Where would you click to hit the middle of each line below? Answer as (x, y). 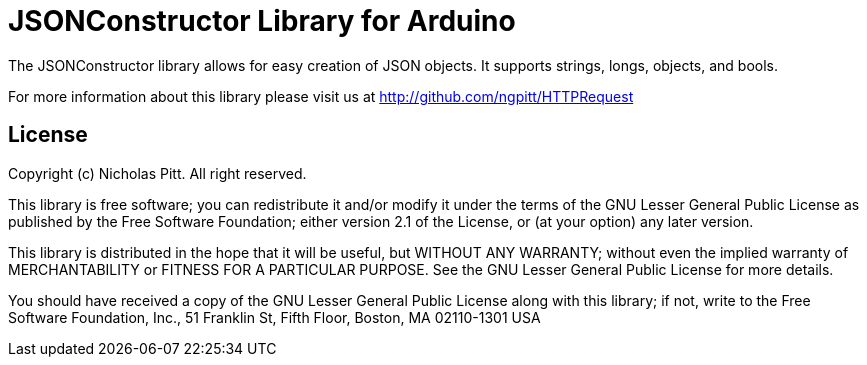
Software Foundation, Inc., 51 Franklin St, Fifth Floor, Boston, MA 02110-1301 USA (274, 317)
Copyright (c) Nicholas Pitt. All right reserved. (157, 173)
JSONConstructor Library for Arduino (262, 21)
